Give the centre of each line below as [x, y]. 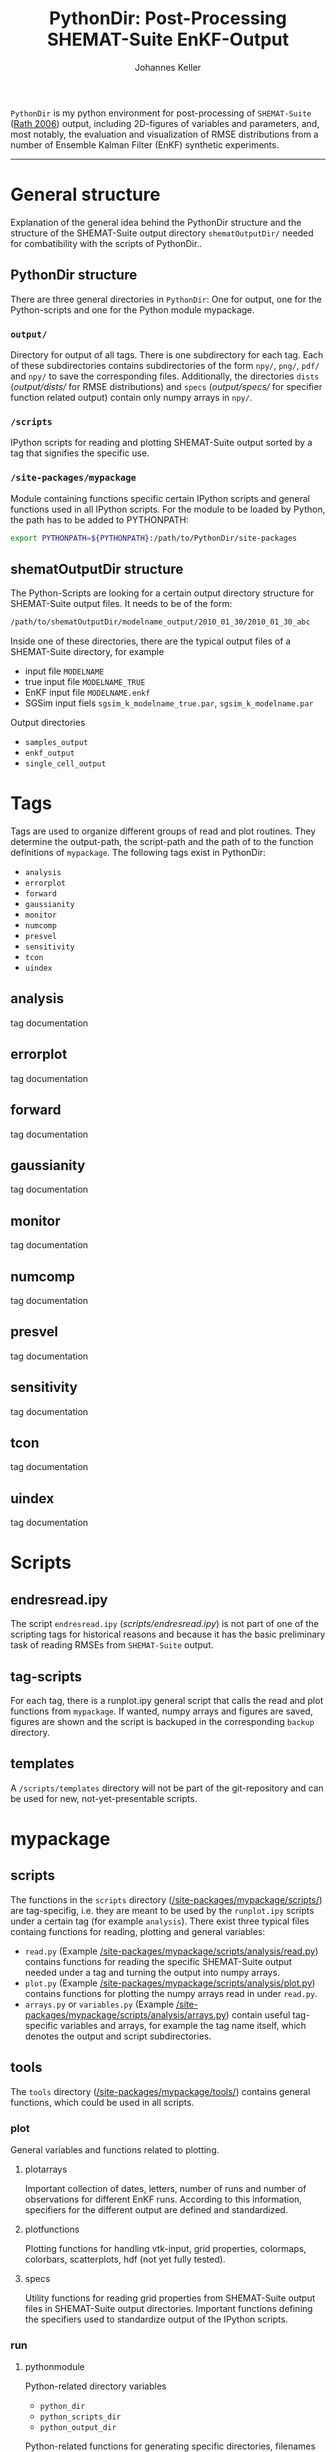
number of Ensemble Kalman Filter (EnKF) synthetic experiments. [145, 144]
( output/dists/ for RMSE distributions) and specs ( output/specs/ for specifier [166, 386]
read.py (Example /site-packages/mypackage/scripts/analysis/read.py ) [171, 1951]
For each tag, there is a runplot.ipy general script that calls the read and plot [167, 1701]
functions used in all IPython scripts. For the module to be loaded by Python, [168, 509]
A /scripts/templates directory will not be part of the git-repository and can [167, 1788]
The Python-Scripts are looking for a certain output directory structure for [162, 593]
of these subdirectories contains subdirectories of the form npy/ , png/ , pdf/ [165, 365]
